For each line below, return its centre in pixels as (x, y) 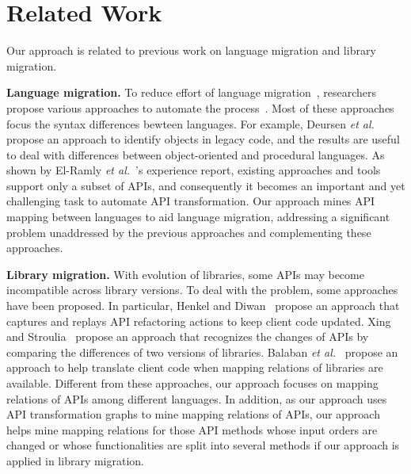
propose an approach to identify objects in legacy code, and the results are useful (203, 139)
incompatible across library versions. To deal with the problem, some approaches (202, 290)
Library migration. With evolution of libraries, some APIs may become (185, 274)
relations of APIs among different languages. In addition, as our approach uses (197, 398)
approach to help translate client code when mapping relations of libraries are (195, 367)
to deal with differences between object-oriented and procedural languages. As (196, 154)
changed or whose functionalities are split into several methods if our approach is (203, 445)
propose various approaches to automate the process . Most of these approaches (200, 107)
